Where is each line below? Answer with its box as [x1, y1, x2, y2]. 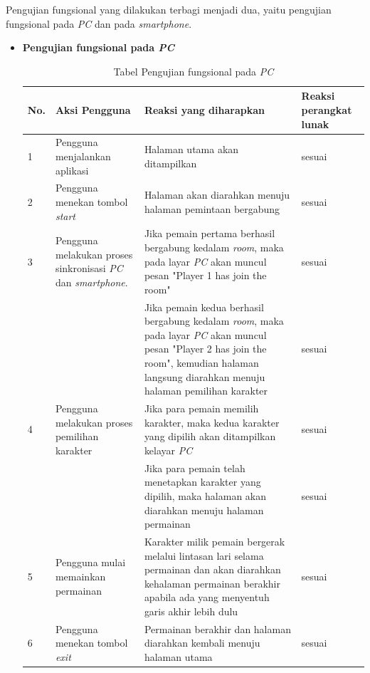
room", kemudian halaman [144, 355, 259, 370]
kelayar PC [144, 442, 193, 457]
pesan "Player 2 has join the [144, 341, 267, 356]
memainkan [55, 568, 106, 583]
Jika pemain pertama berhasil [144, 226, 275, 241]
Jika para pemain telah [144, 460, 245, 475]
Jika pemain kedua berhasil [144, 299, 264, 314]
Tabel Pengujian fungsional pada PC [113, 63, 274, 78]
